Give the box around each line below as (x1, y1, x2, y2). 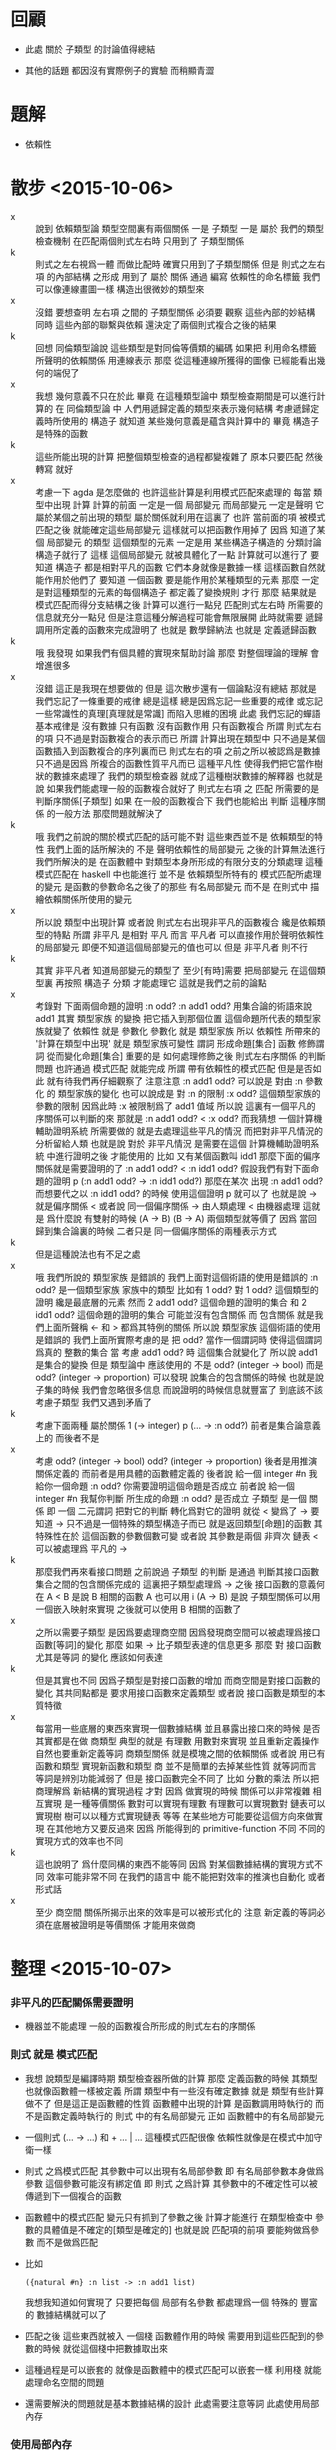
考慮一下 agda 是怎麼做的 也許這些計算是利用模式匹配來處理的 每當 (35, 486, 312, 498)
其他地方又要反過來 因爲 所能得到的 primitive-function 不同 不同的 (54, 1822, 326, 1834)
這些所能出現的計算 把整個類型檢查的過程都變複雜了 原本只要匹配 (35, 450, 303, 462)
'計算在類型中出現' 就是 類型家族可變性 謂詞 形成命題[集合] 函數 (35, 1037, 297, 1049)
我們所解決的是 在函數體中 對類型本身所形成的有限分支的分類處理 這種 (35, 855, 323, 867)
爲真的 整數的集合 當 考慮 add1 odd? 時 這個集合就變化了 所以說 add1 (35, 1346, 318, 1358)
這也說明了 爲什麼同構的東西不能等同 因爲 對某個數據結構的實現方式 (35, 1858, 315, 1870)
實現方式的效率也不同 (35, 1835, 123, 1847)
